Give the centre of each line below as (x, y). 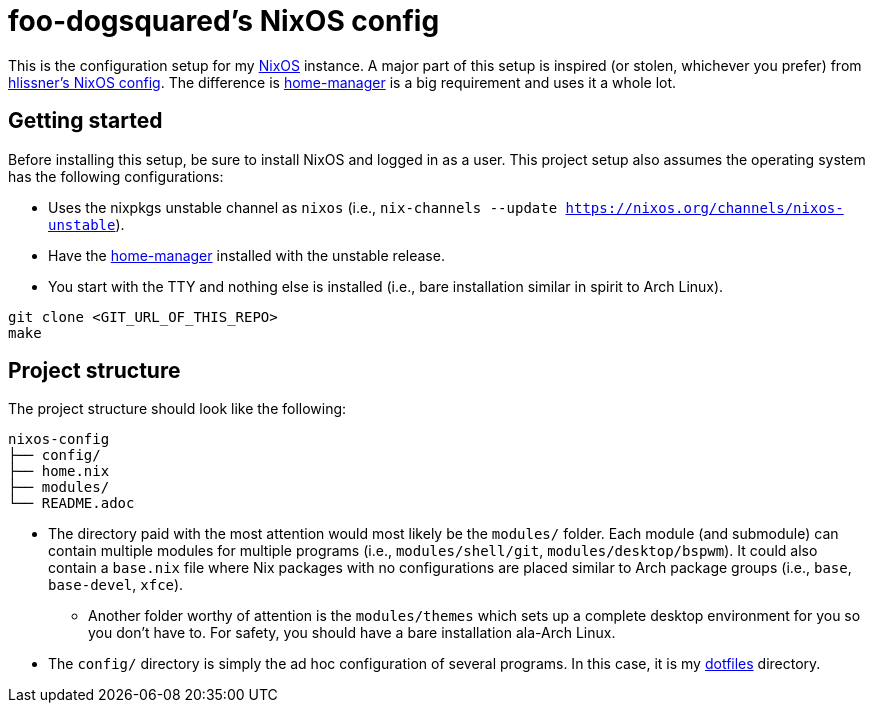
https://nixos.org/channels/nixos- (704, 207)
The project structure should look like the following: (177, 409)
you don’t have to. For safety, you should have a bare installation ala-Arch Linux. (352, 633)
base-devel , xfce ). (116, 585)
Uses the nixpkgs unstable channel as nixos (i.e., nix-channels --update (303, 207)
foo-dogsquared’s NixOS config (224, 21)
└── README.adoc (71, 503)
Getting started (85, 121)
